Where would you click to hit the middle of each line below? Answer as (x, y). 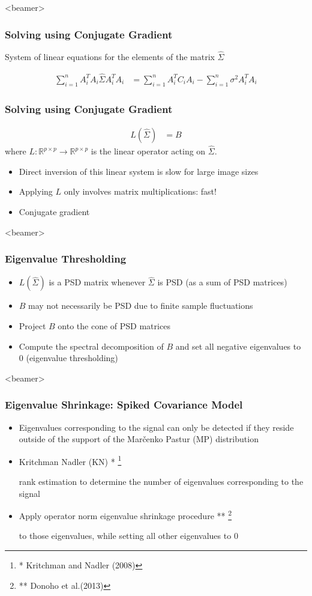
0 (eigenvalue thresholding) (68, 358)
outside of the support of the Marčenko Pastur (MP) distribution (139, 439)
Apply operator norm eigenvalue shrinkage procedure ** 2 (125, 515)
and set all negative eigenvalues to (238, 346)
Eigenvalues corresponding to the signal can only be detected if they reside (156, 427)
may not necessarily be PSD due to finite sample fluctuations (141, 306)
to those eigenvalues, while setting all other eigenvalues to (125, 536)
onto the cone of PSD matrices (114, 325)
